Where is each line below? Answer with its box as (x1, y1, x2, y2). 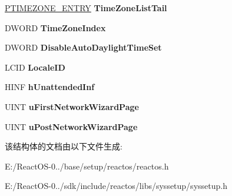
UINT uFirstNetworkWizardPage (5, 100, 139, 112)
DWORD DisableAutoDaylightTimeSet (5, 41, 162, 54)
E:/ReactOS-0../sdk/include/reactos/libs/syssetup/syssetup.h (5, 180, 227, 192)
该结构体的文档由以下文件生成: (5, 140, 122, 152)
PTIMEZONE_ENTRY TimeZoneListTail (5, 2, 167, 14)
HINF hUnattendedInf (5, 81, 95, 93)
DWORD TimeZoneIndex (5, 21, 106, 34)
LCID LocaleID (5, 61, 65, 73)
